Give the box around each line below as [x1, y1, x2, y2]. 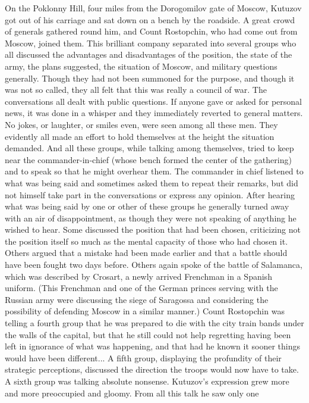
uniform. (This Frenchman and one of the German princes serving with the [5, 282, 278, 294]
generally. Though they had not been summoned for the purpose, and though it [5, 71, 295, 84]
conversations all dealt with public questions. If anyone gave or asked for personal [5, 95, 302, 107]
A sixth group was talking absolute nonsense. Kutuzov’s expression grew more [5, 375, 289, 387]
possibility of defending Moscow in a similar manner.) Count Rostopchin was [5, 305, 285, 317]
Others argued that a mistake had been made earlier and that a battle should [5, 246, 288, 259]
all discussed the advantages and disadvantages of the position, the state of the [5, 48, 292, 61]
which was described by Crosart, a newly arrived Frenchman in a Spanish [5, 270, 272, 282]
